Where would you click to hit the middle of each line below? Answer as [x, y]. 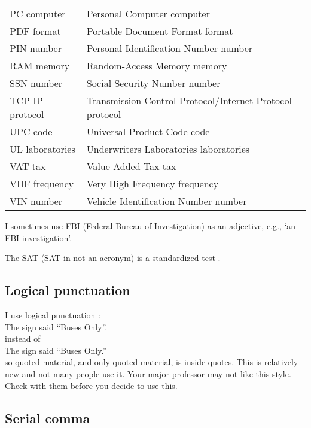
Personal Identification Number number [170, 48]
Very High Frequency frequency [153, 183]
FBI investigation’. [39, 237]
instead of [23, 339]
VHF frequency [42, 183]
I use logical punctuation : [53, 315]
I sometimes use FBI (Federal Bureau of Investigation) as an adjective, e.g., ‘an [150, 226]
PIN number [36, 48]
